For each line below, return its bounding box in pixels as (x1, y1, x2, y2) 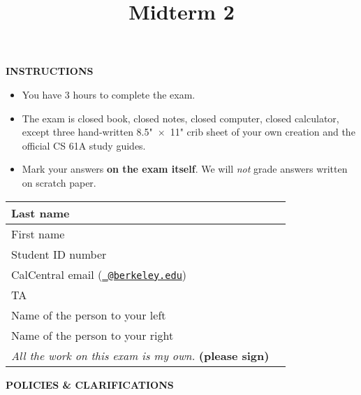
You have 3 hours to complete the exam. (22, 87, 196, 101)
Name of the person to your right (11, 326, 174, 343)
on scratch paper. (22, 175, 96, 189)
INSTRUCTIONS (6, 64, 94, 78)
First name (11, 225, 65, 242)
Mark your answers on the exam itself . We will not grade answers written (22, 161, 348, 176)
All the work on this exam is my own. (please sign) (11, 347, 270, 364)
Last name (11, 204, 70, 221)
